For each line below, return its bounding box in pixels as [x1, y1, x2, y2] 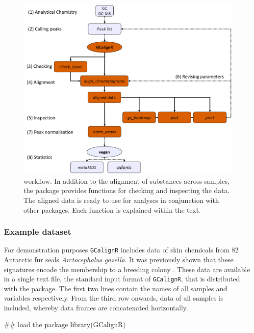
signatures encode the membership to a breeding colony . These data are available [4, 264, 250, 274]
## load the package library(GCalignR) [4, 319, 126, 329]
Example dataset [4, 225, 72, 238]
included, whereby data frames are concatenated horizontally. [4, 303, 188, 313]
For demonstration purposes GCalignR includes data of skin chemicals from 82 [4, 245, 239, 255]
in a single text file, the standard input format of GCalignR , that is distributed [4, 274, 240, 284]
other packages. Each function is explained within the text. [24, 204, 201, 215]
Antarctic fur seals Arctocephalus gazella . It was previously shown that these [4, 254, 233, 264]
